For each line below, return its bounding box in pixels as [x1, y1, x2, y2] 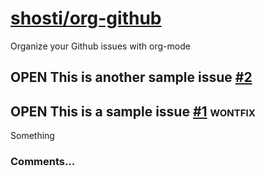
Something [10, 130, 55, 142]
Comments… [10, 155, 76, 169]
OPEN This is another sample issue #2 [10, 69, 253, 86]
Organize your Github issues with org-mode [10, 40, 191, 52]
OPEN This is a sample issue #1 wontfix [10, 103, 256, 120]
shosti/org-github [10, 7, 162, 30]
